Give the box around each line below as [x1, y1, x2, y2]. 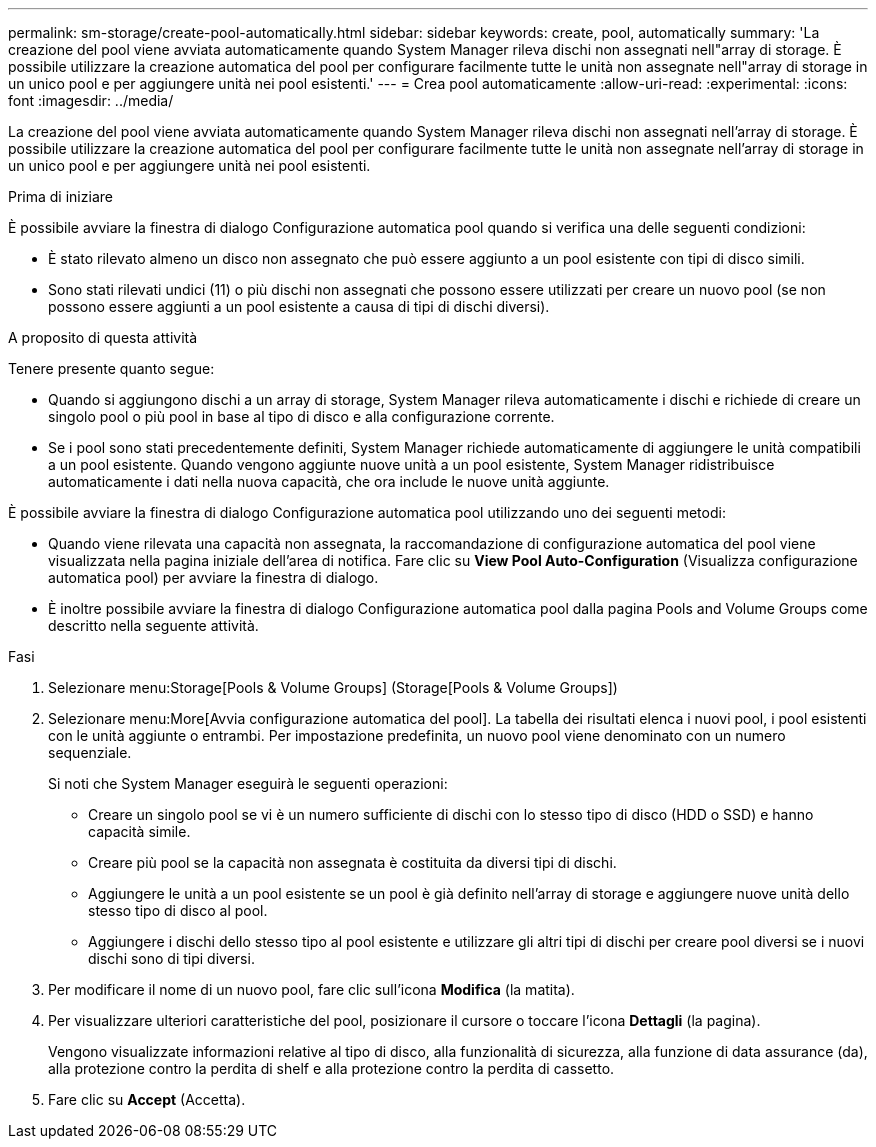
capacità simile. [88, 823, 191, 840]
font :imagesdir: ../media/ [8, 92, 174, 109]
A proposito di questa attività [8, 329, 198, 346]
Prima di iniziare [8, 188, 113, 205]
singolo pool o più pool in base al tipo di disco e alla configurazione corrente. [48, 408, 555, 425]
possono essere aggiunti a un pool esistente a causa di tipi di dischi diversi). [48, 298, 550, 315]
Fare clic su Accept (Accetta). [48, 1091, 246, 1108]
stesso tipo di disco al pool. [88, 902, 268, 919]
